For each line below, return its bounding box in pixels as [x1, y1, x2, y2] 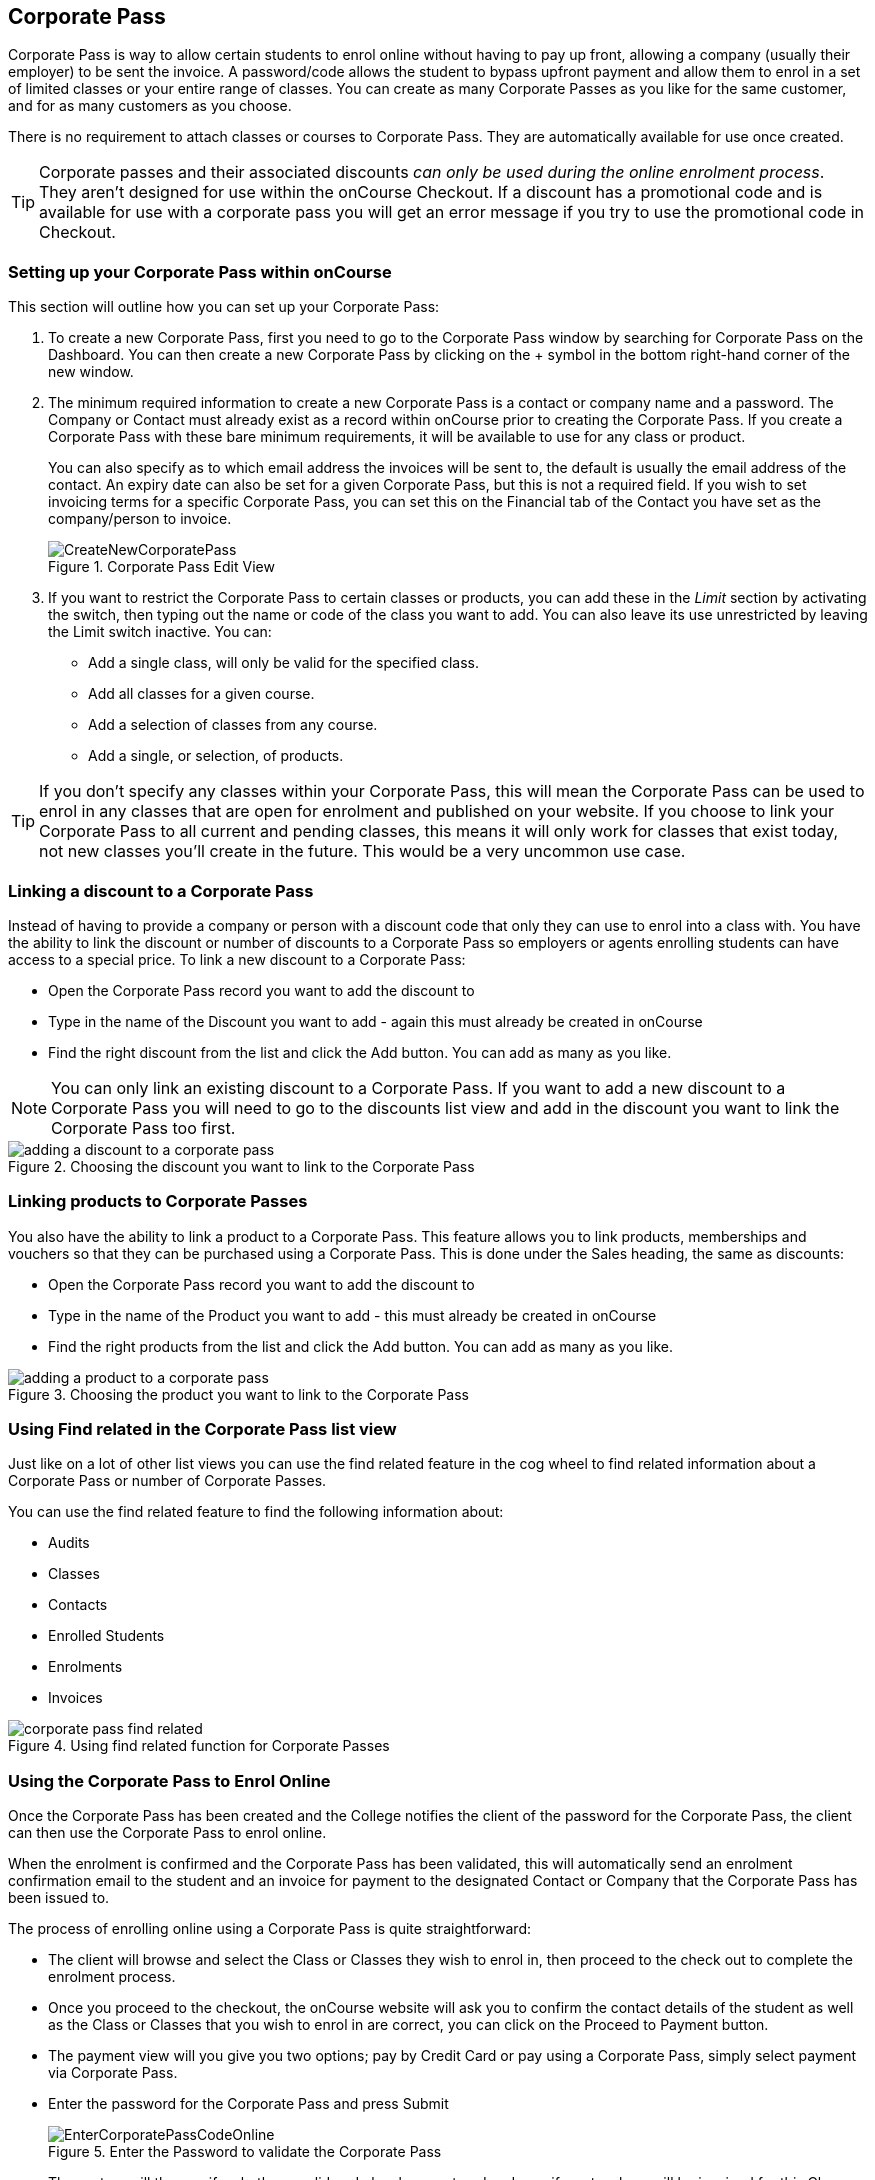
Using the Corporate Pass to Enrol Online [8, 1770, 331, 1791]
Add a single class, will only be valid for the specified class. [88, 654, 479, 672]
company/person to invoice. [48, 510, 232, 528]
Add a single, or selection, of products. [88, 747, 344, 765]
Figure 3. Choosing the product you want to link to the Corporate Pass [8, 1385, 469, 1403]
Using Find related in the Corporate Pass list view [8, 1419, 397, 1440]
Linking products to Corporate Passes [8, 1191, 308, 1212]
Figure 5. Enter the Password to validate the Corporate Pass [48, 2143, 442, 2161]
